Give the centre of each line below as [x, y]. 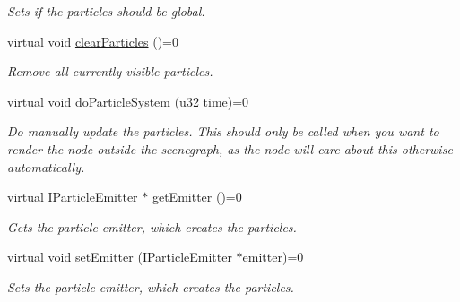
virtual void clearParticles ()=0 [93, 41]
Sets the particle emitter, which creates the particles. [151, 286]
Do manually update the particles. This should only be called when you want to [223, 131]
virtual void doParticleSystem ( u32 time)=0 [128, 101]
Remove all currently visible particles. [110, 71]
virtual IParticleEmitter [73, 197]
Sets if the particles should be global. [106, 11]
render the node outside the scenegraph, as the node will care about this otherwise [230, 148]
